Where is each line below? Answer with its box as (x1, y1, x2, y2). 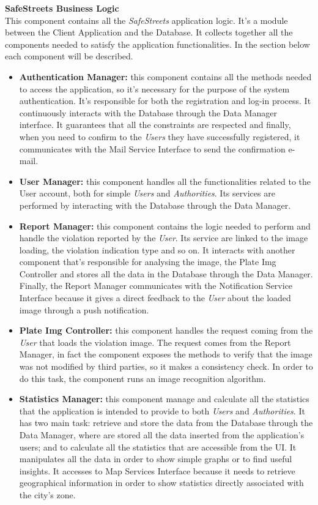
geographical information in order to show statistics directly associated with (19, 476, 304, 489)
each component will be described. (5, 50, 133, 62)
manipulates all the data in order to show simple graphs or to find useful (19, 452, 292, 465)
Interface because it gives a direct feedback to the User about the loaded (19, 291, 291, 304)
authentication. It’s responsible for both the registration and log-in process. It (19, 94, 311, 107)
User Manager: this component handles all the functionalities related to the (19, 174, 311, 187)
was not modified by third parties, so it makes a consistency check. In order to (19, 360, 313, 373)
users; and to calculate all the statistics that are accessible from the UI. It (19, 440, 297, 453)
